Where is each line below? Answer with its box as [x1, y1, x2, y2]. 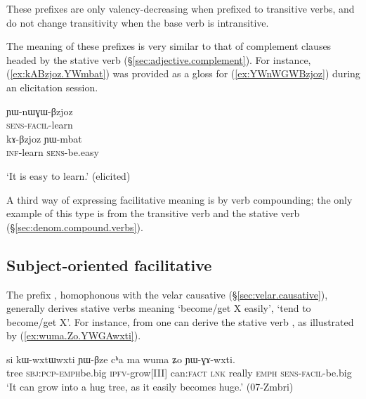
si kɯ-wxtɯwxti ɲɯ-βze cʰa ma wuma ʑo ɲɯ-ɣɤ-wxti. [6, 351, 235, 366]
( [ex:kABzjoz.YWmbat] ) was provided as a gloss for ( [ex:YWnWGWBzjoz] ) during [6, 66, 360, 81]
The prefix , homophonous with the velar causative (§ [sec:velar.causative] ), [6, 287, 328, 301]
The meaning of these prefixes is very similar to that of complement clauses [6, 39, 332, 53]
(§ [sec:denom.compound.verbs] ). [6, 219, 143, 234]
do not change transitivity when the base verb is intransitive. [6, 15, 269, 30]
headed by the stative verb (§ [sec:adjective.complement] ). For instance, [6, 52, 311, 67]
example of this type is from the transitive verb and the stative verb [6, 206, 300, 221]
